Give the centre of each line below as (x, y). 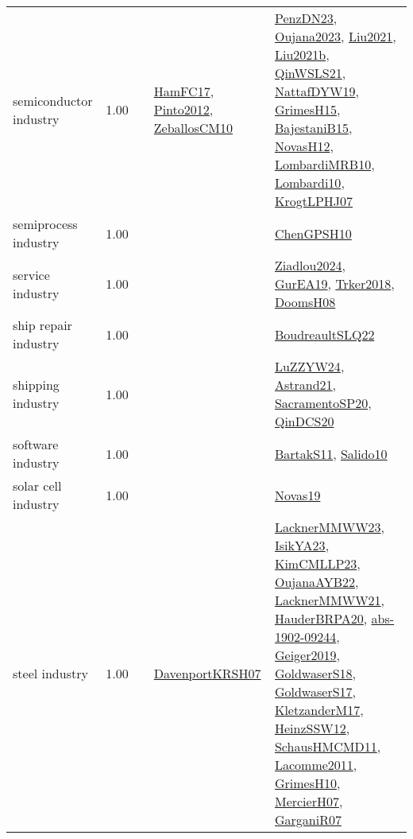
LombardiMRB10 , (324, 164)
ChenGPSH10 (313, 233)
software (36, 444)
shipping (36, 385)
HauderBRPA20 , (321, 618)
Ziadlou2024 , (310, 265)
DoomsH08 (305, 302)
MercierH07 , (309, 801)
